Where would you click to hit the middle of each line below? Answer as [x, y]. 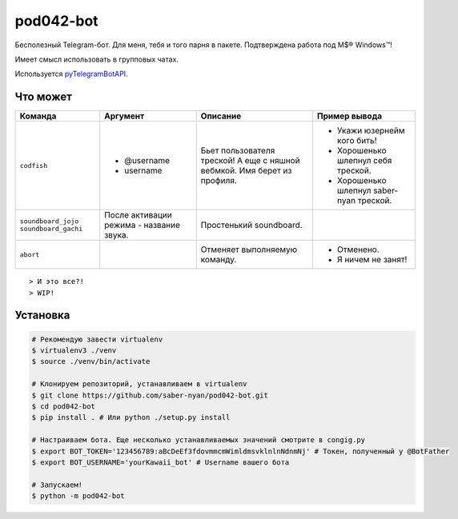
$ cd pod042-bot [64, 406]
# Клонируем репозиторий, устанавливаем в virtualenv [139, 384]
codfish [34, 165]
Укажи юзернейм [371, 130]
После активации [138, 215]
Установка [42, 315]
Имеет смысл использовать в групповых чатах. [97, 59]
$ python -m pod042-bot [78, 496]
